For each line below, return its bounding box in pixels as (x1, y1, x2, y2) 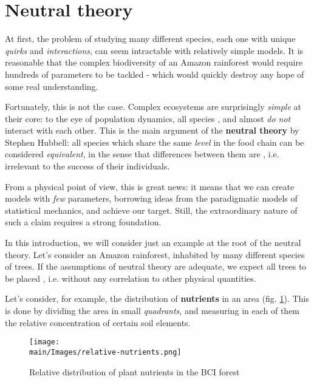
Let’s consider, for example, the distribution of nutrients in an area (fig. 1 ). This (5, 292, 309, 305)
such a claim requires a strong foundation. (5, 216, 162, 228)
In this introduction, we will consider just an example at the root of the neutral (5, 236, 301, 249)
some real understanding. (5, 80, 98, 92)
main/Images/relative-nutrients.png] (29, 347, 182, 356)
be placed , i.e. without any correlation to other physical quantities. (5, 271, 256, 284)
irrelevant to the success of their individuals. (5, 160, 170, 172)
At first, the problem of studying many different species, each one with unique (5, 32, 296, 45)
